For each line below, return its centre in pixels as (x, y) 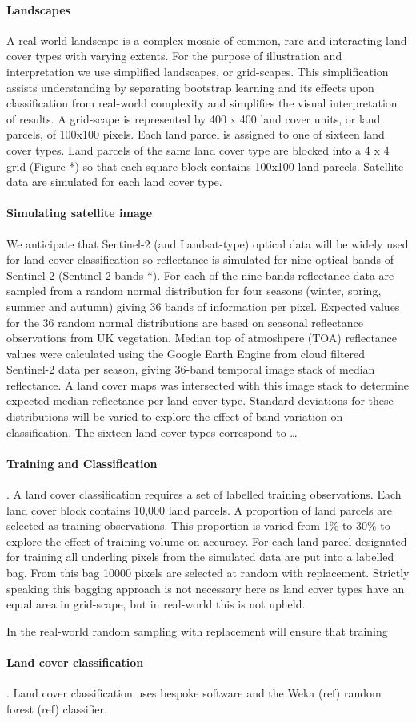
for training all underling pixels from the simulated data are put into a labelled (200, 557)
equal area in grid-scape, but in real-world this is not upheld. (156, 604)
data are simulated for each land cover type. (114, 182)
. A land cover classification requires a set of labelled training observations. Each (204, 494)
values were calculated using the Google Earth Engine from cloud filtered (186, 353)
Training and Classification (82, 463)
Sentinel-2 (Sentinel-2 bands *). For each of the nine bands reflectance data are (200, 275)
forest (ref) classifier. (57, 708)
